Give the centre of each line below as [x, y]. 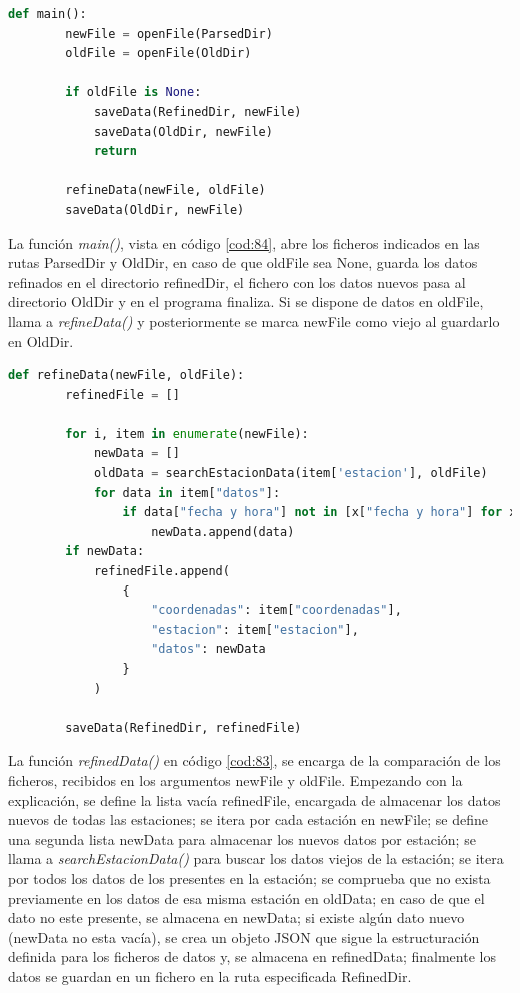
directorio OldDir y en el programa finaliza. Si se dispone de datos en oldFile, [246, 301]
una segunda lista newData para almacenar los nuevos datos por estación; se [242, 838]
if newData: [105, 551]
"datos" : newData [208, 649]
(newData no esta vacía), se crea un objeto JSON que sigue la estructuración [244, 936]
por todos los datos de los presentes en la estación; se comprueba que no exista [249, 877]
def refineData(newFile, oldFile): [126, 375]
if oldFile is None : [133, 92]
